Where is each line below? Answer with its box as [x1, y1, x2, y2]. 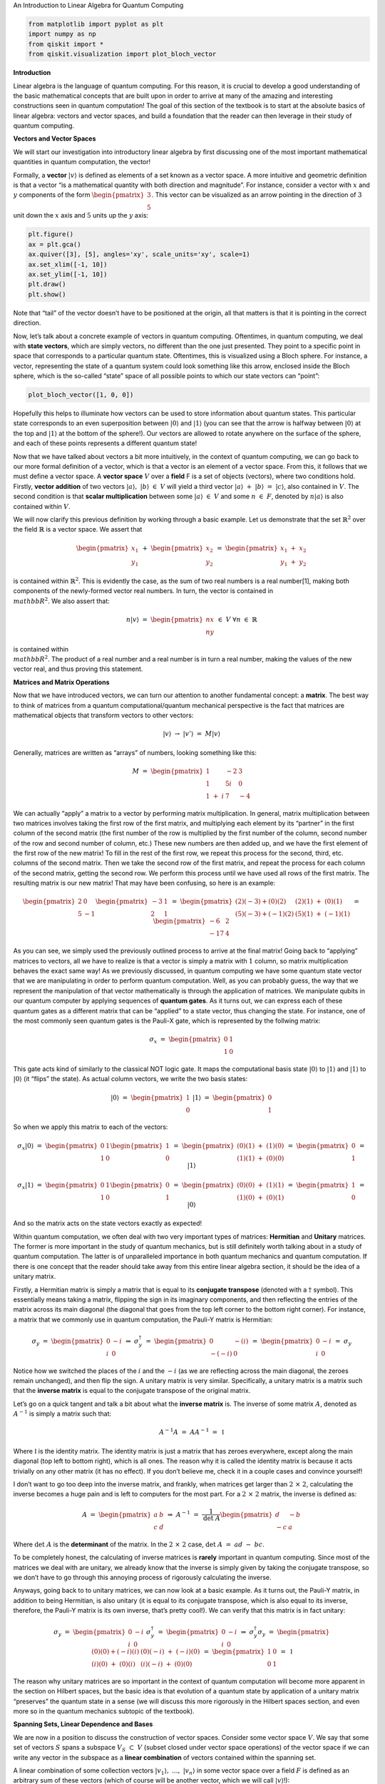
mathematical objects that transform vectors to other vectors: [13, 711, 194, 719]
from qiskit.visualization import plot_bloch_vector [28, 50, 217, 59]
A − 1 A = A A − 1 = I [159, 1427, 225, 1436]
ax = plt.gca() [28, 240, 81, 248]
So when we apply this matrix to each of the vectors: [13, 1122, 168, 1131]
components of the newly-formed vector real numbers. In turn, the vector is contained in [13, 587, 274, 595]
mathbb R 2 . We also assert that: [13, 596, 110, 605]
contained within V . [13, 502, 71, 510]
